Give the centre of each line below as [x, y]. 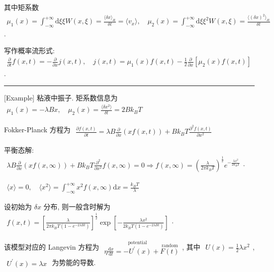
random [170, 245]
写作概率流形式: [29, 50]
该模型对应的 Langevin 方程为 [52, 247]
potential [137, 243]
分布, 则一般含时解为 [77, 206]
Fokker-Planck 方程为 [37, 130]
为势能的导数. [74, 262]
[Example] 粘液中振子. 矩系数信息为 [61, 97]
